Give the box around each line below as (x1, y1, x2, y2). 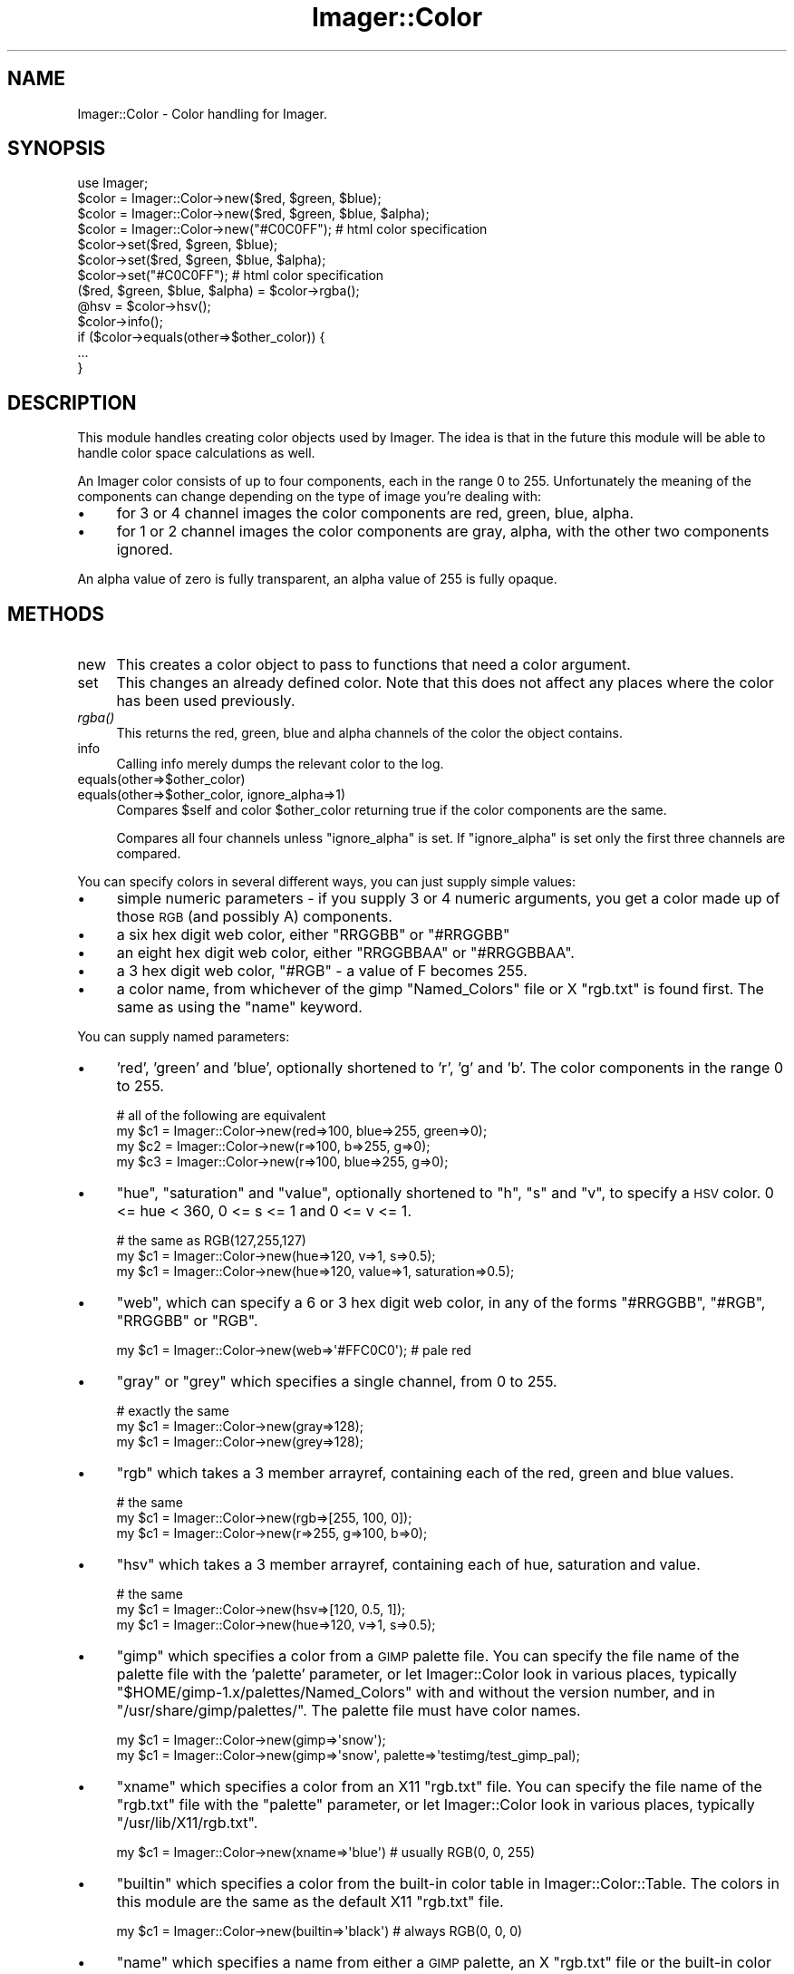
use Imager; (77, 175, 149, 191)
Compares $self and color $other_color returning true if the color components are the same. (116, 802, 667, 818)
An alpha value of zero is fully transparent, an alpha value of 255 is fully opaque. (77, 571, 557, 587)
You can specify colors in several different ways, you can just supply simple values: (77, 874, 576, 890)
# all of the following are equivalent (116, 1108, 326, 1124)
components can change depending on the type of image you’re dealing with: (77, 489, 541, 505)
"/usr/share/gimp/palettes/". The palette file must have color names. (116, 1701, 581, 1720)
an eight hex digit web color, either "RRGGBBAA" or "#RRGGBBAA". (116, 943, 575, 963)
